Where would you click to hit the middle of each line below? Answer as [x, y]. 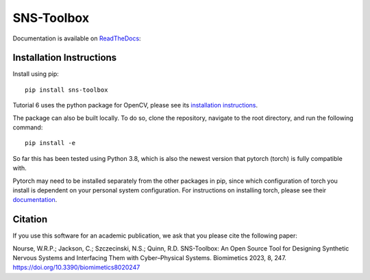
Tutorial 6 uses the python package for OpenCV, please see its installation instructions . [135, 105]
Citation [30, 219]
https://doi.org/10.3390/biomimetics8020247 [76, 268]
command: [28, 127]
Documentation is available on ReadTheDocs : [77, 38]
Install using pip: [36, 74]
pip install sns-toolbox [66, 90]
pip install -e [50, 143]
